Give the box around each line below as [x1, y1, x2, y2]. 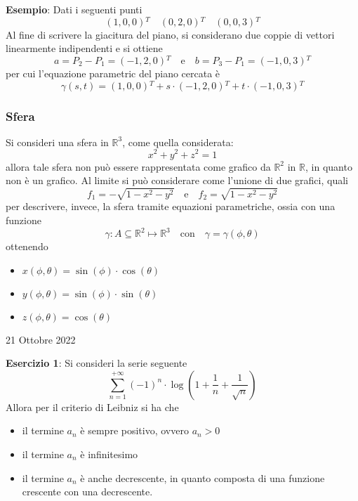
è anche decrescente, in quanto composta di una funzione [80, 470, 325, 485]
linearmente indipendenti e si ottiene [6, 41, 163, 56]
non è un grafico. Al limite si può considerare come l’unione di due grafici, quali [6, 173, 348, 188]
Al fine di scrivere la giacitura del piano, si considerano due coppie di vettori [6, 27, 335, 41]
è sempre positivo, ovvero [80, 423, 189, 438]
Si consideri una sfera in [6, 134, 109, 149]
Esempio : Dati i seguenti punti [6, 2, 142, 16]
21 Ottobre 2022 [6, 332, 76, 346]
